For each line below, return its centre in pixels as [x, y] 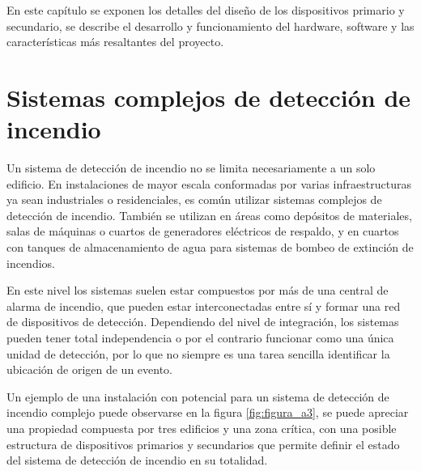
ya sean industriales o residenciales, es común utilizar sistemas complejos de [194, 199]
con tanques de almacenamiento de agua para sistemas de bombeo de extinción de [210, 247]
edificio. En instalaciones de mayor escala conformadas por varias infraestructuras [209, 183]
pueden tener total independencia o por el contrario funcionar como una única [200, 338]
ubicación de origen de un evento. [89, 369]
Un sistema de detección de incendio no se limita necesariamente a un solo [191, 168]
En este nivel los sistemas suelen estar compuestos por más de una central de [198, 290]
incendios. [31, 263]
